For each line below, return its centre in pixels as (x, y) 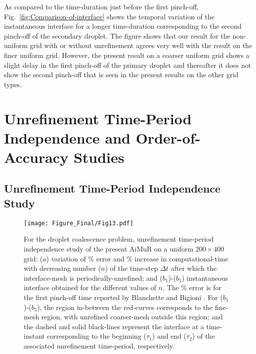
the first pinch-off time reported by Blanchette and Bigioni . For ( (123, 297)
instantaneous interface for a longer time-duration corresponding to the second (123, 26)
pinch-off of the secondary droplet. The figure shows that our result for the (117, 35)
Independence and (67, 137)
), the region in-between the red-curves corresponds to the (125, 307)
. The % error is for (192, 287)
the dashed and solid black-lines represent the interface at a (114, 326)
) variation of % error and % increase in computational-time (137, 258)
